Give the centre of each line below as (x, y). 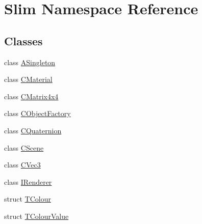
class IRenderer (28, 181)
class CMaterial (28, 79)
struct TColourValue (36, 216)
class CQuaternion (33, 130)
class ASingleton (30, 62)
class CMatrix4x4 (31, 96)
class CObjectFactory (37, 113)
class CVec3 (22, 165)
